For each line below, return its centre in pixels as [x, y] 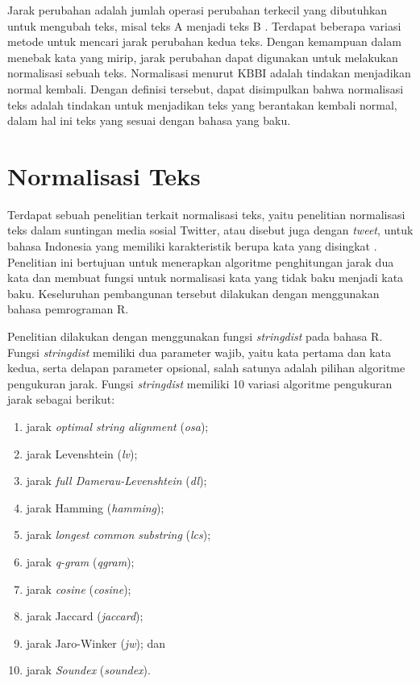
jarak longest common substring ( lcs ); [119, 535]
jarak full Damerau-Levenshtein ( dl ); [116, 481]
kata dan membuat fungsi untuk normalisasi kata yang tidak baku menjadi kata [206, 278]
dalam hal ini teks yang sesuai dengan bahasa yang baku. [149, 120]
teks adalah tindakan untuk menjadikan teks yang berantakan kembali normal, [202, 104]
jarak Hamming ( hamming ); [95, 507]
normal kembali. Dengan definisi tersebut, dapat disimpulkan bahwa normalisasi [206, 88]
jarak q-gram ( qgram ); [80, 561]
